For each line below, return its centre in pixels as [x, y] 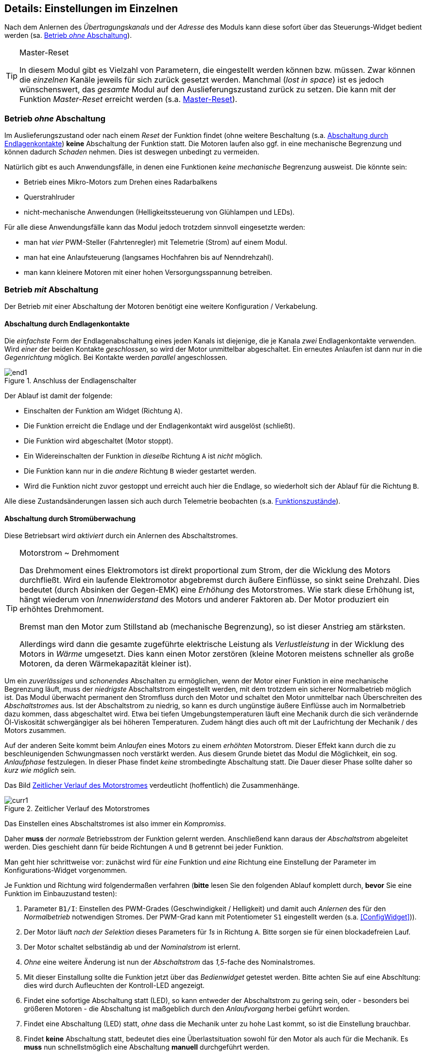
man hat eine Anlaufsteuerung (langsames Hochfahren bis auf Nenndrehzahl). [149, 257]
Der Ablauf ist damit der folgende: [59, 396]
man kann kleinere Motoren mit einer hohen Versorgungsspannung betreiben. [148, 272]
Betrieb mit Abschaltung [51, 289]
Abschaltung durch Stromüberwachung [70, 518]
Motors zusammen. [35, 731]
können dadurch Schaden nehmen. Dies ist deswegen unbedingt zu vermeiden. [132, 152]
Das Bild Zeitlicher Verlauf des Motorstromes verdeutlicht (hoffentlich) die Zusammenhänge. [152, 785]
